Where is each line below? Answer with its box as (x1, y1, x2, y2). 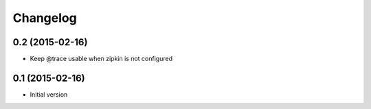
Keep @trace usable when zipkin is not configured (30, 55, 173, 63)
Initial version (30, 90, 68, 99)
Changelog (12, 10, 77, 25)
